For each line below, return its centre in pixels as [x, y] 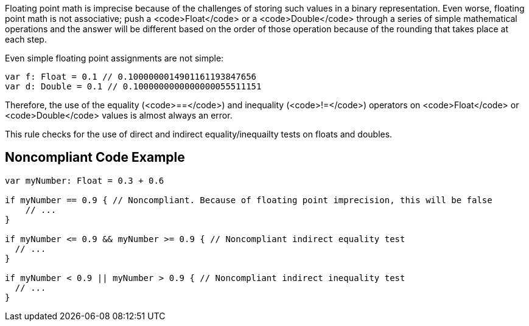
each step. [26, 39]
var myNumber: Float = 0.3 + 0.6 [85, 180]
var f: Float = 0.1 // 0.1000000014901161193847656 [131, 77]
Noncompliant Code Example [95, 158]
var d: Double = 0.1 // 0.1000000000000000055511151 [133, 86]
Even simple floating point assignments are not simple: [114, 58]
